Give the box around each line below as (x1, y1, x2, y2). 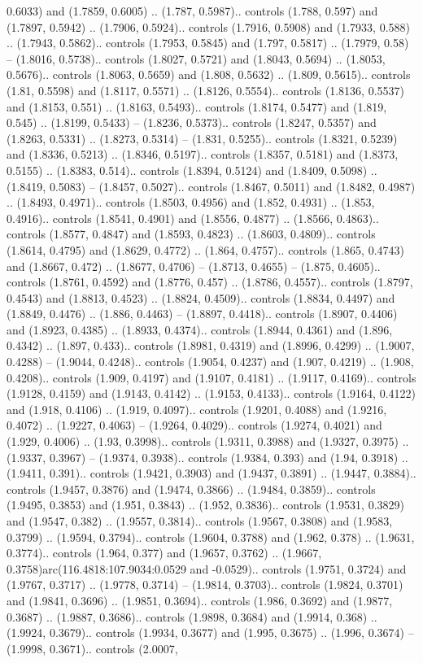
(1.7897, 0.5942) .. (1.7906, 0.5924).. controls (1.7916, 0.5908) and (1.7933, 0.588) (7, 18, 410, 35)
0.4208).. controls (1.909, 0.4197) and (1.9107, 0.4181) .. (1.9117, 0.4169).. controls (7, 369, 416, 386)
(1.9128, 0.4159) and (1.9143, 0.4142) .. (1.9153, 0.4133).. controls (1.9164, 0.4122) (7, 385, 416, 402)
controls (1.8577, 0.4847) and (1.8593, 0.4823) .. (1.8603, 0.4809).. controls (7, 225, 376, 242)
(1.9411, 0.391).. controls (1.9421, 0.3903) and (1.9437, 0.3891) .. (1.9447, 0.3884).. (7, 465, 416, 482)
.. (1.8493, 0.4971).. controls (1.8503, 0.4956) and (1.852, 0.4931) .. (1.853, (7, 194, 375, 211)
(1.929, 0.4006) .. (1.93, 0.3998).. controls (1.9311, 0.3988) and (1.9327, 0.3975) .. (7, 433, 409, 450)
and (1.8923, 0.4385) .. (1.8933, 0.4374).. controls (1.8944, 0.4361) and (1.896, (7, 321, 393, 338)
